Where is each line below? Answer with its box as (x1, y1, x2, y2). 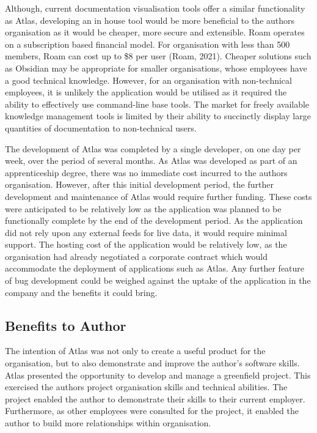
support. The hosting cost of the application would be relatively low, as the (5, 238, 287, 251)
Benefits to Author (5, 316, 126, 335)
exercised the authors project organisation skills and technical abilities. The (5, 380, 288, 393)
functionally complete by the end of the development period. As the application (5, 214, 303, 227)
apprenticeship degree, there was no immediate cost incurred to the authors (5, 166, 288, 179)
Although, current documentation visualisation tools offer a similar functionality (5, 2, 305, 14)
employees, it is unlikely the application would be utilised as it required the (5, 86, 287, 98)
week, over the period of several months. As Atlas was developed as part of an (5, 154, 297, 167)
